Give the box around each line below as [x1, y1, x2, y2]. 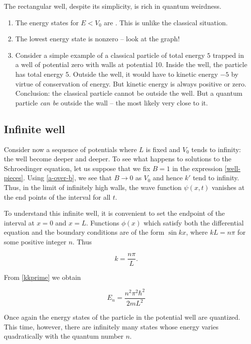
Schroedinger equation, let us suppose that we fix [4, 163, 151, 173]
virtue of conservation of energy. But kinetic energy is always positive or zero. [15, 78, 247, 88]
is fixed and [146, 144, 181, 154]
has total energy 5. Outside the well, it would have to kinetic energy [15, 69, 218, 79]
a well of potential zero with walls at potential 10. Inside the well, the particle [15, 59, 248, 69]
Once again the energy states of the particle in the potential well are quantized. [4, 312, 240, 322]
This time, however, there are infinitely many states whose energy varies [4, 321, 218, 331]
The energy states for [15, 17, 79, 27]
